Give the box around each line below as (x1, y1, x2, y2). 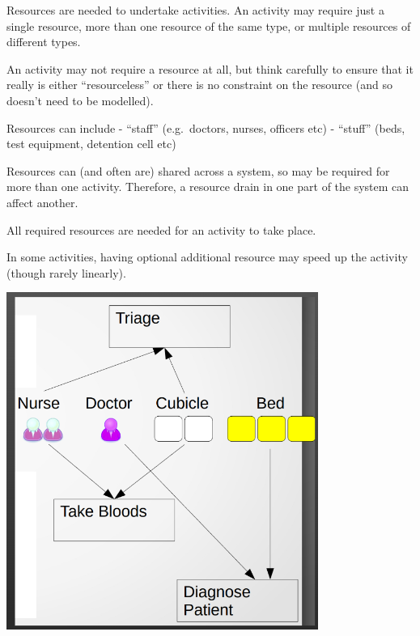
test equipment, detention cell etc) (6, 135, 176, 152)
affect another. (6, 193, 78, 210)
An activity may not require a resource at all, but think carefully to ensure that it (6, 60, 414, 77)
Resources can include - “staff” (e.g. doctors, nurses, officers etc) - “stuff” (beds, (6, 119, 405, 136)
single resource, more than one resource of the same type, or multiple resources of (6, 17, 411, 34)
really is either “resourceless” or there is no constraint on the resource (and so (6, 76, 392, 93)
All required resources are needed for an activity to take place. (6, 221, 316, 238)
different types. (6, 33, 81, 50)
